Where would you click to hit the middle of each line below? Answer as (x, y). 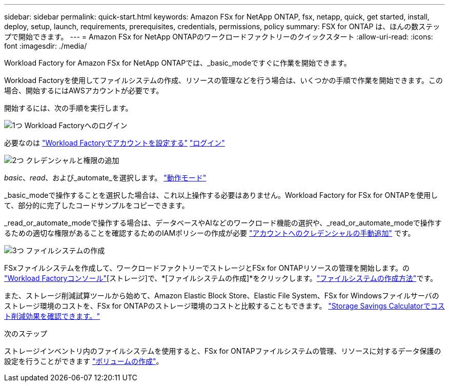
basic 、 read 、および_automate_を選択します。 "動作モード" (105, 178)
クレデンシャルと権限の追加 (73, 160)
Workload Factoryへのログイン (76, 125)
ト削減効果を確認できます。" (52, 316)
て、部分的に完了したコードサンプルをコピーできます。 (97, 205)
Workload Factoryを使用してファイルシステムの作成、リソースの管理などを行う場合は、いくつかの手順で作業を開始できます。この (223, 80)
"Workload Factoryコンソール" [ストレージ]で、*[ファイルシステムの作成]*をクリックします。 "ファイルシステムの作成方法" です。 (221, 278)
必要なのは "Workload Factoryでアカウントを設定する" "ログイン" (115, 143)
